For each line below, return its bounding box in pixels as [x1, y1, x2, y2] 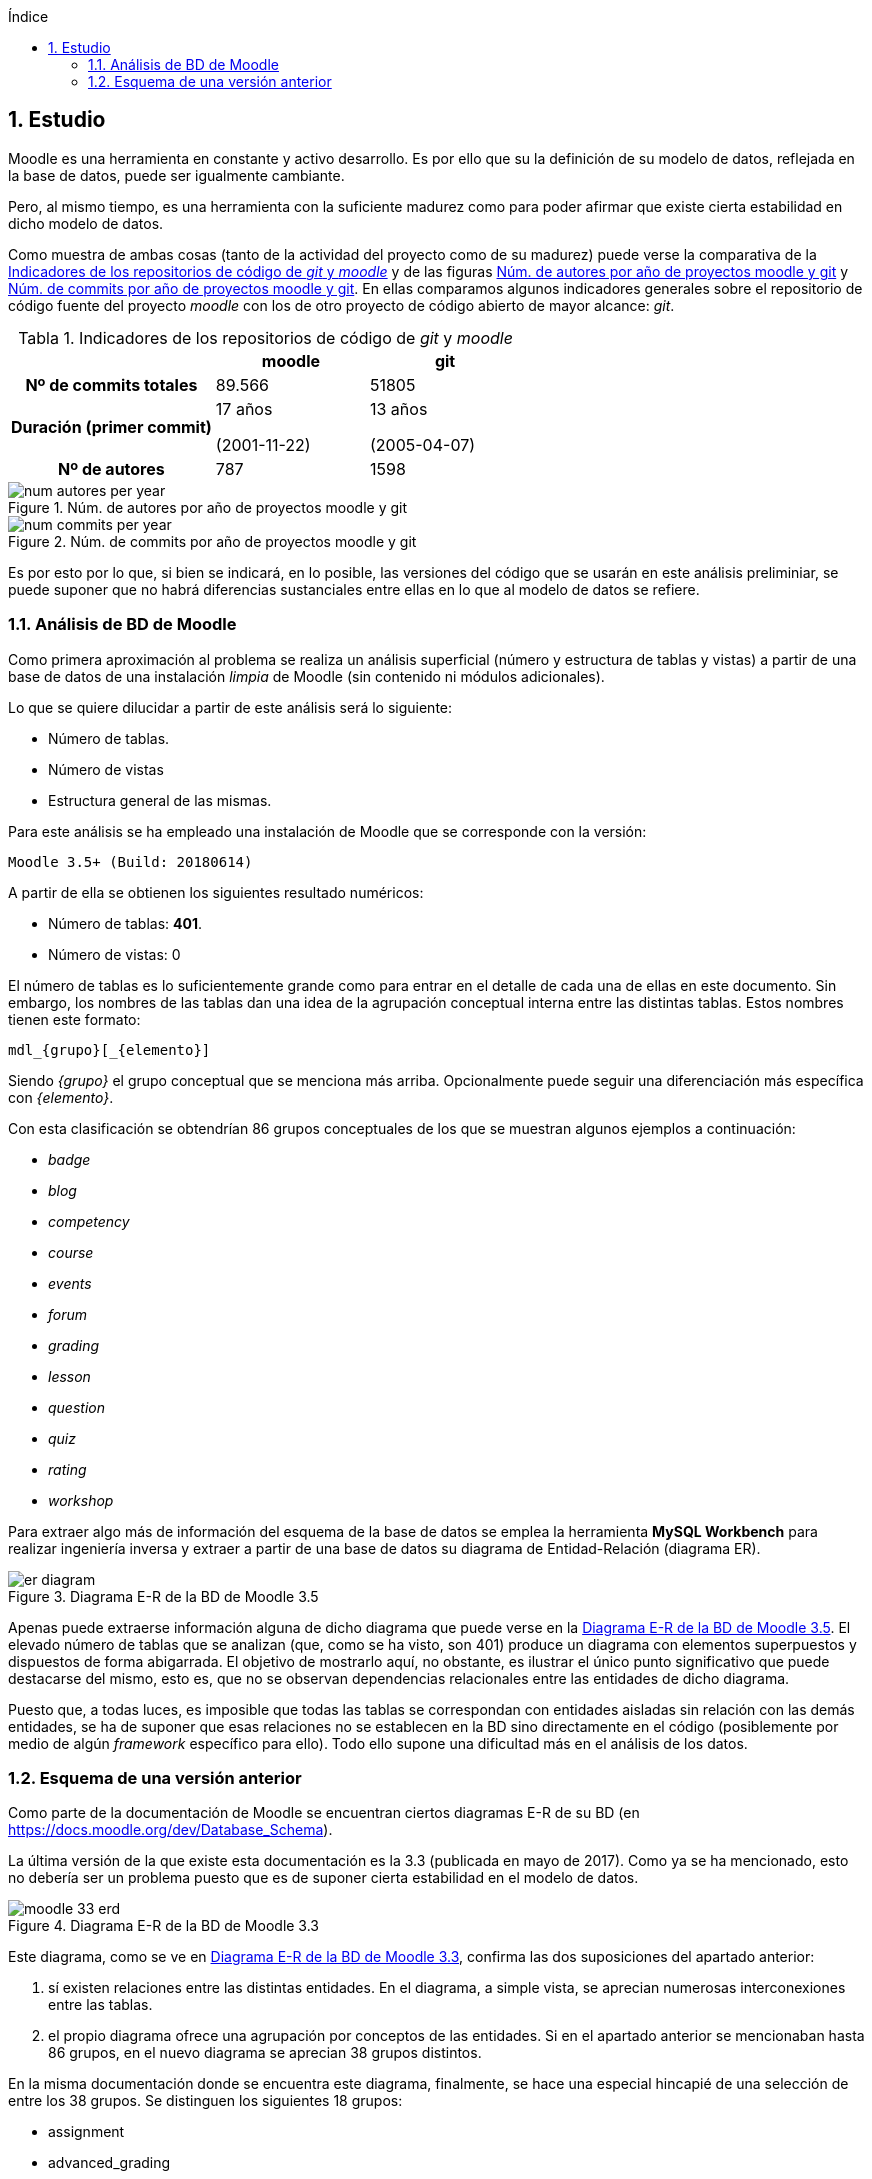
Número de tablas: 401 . [48, 914, 202, 932]
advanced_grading [48, 2154, 171, 2172]
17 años [215, 398, 273, 419]
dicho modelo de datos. [8, 214, 164, 232]
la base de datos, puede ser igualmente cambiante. [8, 166, 345, 184]
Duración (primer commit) [11, 416, 212, 437]
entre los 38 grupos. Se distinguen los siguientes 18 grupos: [8, 2092, 403, 2110]
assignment [48, 2123, 125, 2141]
